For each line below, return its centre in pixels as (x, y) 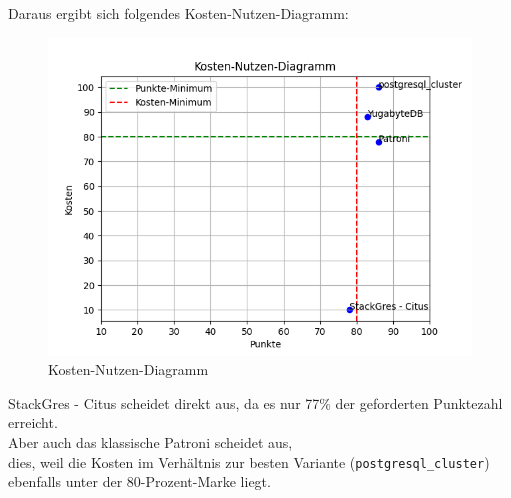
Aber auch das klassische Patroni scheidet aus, (150, 441)
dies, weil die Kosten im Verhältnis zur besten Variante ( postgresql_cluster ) (249, 461)
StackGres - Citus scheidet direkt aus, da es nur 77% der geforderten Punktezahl (255, 402)
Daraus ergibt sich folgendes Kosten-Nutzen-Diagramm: (178, 13)
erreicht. (33, 422)
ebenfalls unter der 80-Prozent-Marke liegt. (139, 481)
